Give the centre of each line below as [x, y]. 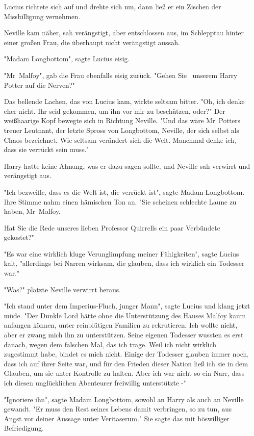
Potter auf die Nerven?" [39, 85]
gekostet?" [19, 237]
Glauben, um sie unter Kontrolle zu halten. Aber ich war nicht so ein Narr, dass [124, 373]
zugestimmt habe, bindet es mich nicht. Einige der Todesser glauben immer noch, [127, 354]
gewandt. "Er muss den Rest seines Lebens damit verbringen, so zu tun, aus [118, 409]
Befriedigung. [24, 428]
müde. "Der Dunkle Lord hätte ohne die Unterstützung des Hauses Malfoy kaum [125, 315]
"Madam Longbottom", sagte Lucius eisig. [67, 59]
